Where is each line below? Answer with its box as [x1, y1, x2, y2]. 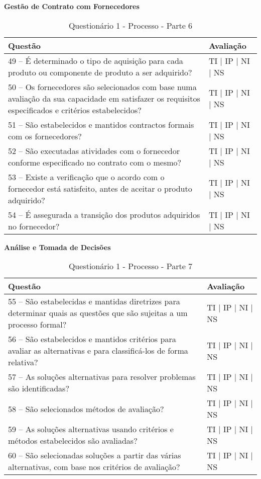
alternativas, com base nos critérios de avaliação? [8, 461, 180, 473]
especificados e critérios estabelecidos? [8, 104, 142, 116]
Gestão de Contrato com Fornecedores [4, 1, 140, 11]
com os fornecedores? [8, 130, 82, 142]
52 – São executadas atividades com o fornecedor [8, 144, 180, 156]
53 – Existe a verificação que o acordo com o [8, 171, 165, 183]
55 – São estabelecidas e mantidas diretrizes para [8, 295, 180, 307]
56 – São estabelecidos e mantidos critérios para [8, 333, 176, 345]
